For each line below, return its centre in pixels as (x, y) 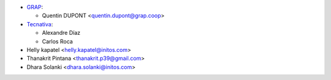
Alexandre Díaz (61, 33)
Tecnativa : (40, 24)
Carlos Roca (57, 41)
